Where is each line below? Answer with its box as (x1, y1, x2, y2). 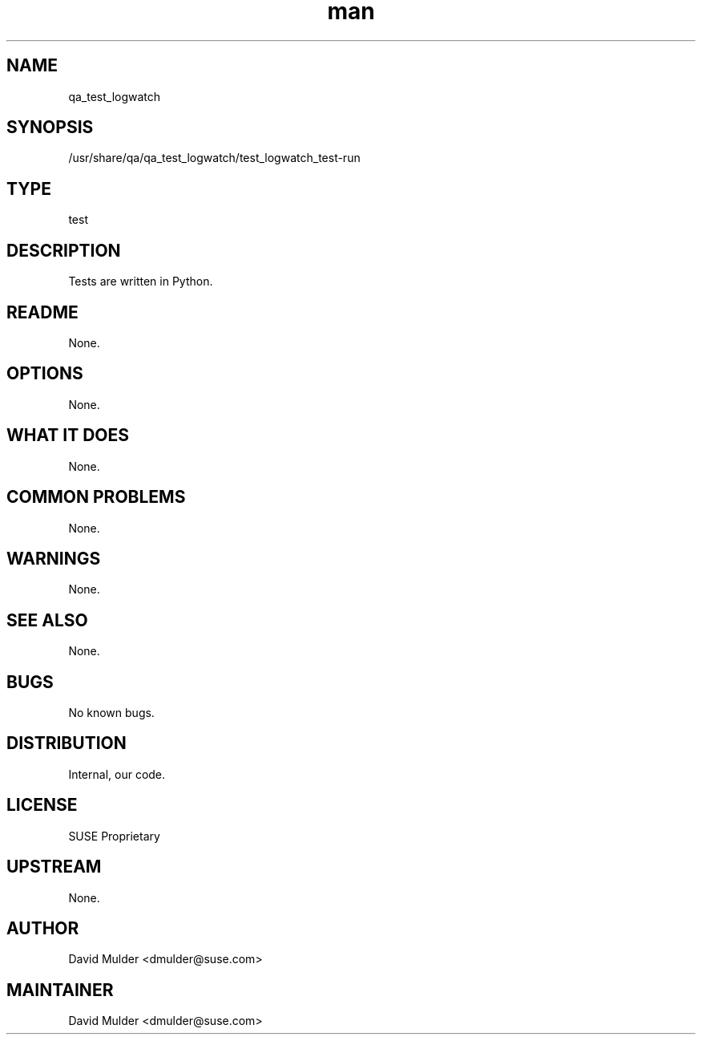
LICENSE (6, 795, 78, 816)
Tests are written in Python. (68, 274, 213, 289)
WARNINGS (6, 548, 101, 569)
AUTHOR (6, 917, 79, 938)
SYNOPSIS (6, 117, 94, 138)
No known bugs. (68, 706, 155, 720)
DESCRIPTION (6, 240, 121, 261)
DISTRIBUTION (6, 733, 127, 754)
